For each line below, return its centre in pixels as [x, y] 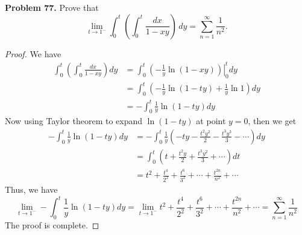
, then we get [272, 121]
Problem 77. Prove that [52, 7]
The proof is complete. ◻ [52, 225]
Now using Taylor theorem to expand [74, 121]
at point [211, 121]
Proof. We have [33, 53]
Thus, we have [31, 190]
